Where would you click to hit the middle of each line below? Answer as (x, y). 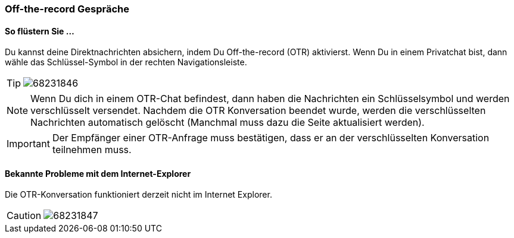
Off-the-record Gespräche (67, 9)
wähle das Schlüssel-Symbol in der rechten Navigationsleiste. (126, 62)
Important (28, 144)
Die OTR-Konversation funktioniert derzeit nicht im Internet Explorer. (138, 195)
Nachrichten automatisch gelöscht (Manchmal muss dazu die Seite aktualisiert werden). (228, 123)
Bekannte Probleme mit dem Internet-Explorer (98, 173)
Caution (24, 216)
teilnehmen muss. (92, 150)
